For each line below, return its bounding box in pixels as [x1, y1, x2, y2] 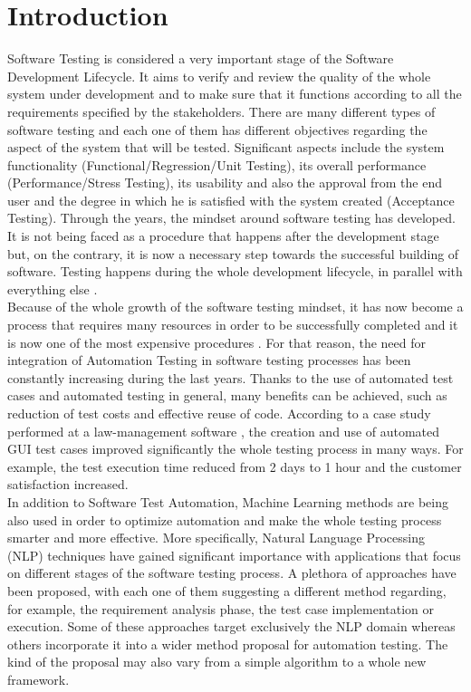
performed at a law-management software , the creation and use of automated [7, 421, 440, 440]
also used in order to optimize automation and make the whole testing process [7, 510, 442, 529]
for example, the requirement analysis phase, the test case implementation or [7, 599, 435, 618]
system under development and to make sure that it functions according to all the [7, 84, 462, 103]
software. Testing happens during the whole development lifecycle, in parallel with [7, 262, 463, 281]
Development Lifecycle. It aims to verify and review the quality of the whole [7, 66, 431, 85]
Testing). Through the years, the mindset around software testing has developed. [7, 208, 456, 227]
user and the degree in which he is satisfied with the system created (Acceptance [7, 190, 455, 209]
